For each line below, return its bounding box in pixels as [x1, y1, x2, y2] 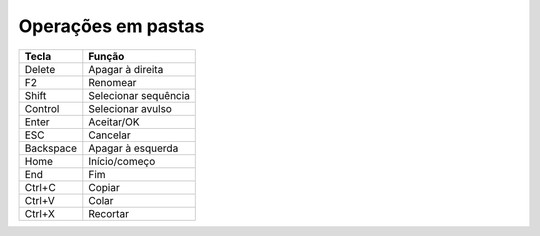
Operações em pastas [18, 15, 205, 37]
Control [24, 101, 60, 115]
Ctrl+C [24, 180, 57, 194]
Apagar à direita [88, 62, 164, 76]
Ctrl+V [24, 193, 55, 207]
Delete [24, 62, 56, 76]
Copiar [88, 180, 120, 194]
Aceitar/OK [88, 115, 140, 129]
